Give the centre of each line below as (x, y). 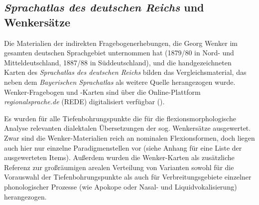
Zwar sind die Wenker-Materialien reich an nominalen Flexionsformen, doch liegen (129, 137)
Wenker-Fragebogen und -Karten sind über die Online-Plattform (102, 92)
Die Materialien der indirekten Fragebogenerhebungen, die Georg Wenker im (121, 43)
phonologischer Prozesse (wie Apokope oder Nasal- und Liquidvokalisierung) (121, 186)
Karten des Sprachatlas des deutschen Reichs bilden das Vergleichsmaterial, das (125, 72)
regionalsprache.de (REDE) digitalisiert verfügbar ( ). (84, 102)
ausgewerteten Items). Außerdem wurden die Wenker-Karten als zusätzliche (119, 157)
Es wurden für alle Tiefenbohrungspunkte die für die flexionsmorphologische (120, 118)
